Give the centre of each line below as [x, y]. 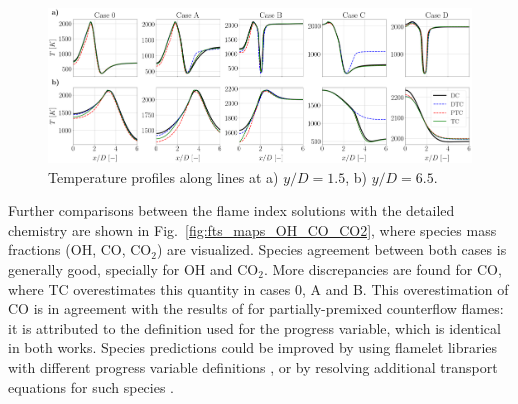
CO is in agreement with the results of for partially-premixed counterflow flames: [256, 308]
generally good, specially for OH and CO [133, 268]
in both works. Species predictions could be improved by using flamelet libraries [253, 347]
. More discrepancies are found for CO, [382, 268]
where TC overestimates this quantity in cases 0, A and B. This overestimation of [258, 288]
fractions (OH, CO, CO [80, 249]
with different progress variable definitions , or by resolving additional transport [253, 366]
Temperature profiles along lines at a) [163, 176]
